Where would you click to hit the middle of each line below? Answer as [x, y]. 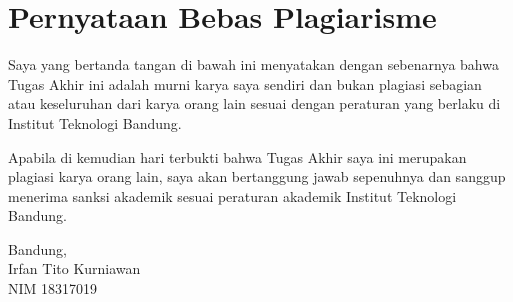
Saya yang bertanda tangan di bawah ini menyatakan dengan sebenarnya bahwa [253, 64]
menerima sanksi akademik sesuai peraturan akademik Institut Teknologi [232, 195]
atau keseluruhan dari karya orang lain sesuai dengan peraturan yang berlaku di [254, 103]
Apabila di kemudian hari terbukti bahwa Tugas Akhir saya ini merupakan [237, 156]
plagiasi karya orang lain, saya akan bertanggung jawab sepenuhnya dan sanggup [257, 176]
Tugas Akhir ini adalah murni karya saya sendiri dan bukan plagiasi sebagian [245, 83]
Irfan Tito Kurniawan [74, 268]
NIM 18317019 [53, 288]
